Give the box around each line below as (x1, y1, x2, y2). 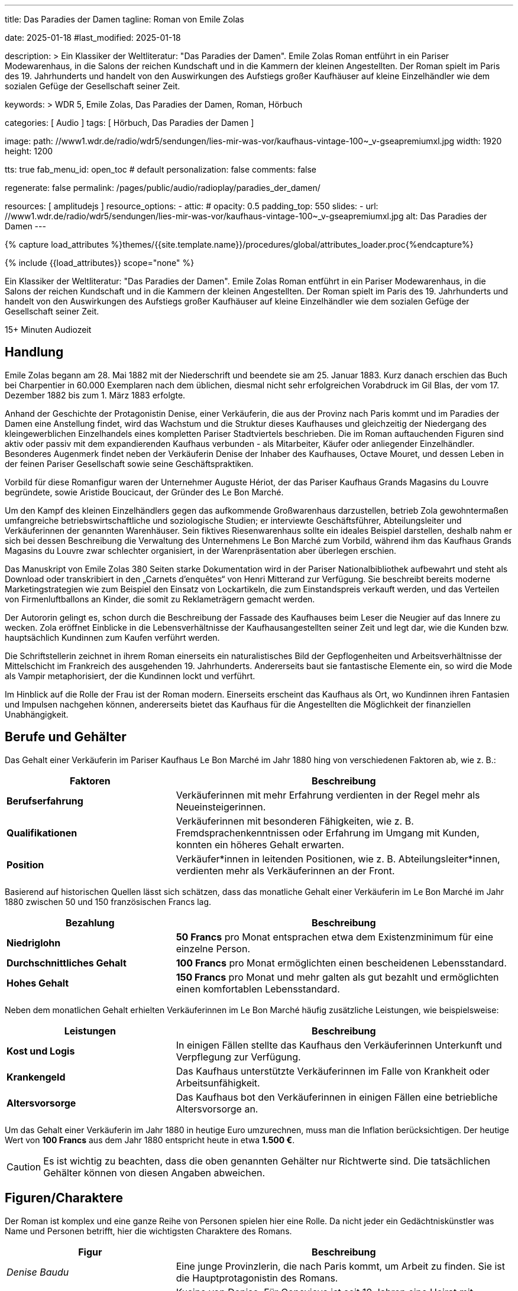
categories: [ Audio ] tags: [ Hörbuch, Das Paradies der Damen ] (5, 118, 254, 128)
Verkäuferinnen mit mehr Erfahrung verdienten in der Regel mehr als (176, 789, 480, 801)
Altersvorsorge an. (176, 1102, 258, 1115)
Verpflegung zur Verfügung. (176, 1050, 301, 1063)
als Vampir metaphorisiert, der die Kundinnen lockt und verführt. (5, 670, 255, 681)
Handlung (5, 345, 64, 360)
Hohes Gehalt (7, 977, 69, 989)
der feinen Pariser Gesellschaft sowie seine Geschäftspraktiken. (5, 458, 254, 469)
